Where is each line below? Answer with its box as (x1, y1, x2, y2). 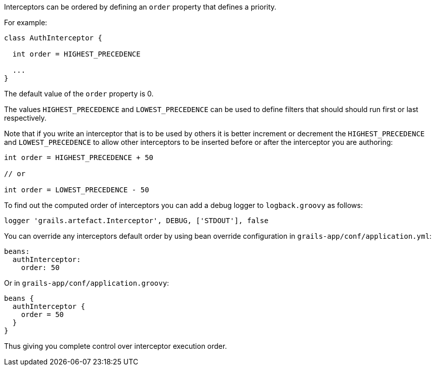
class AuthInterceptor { (4, 34, 102, 42)
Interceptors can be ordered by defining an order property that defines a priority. (4, 3, 277, 11)
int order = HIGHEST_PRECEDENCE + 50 (4, 153, 154, 162)
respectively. (4, 114, 47, 122)
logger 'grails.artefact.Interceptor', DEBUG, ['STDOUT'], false (4, 217, 269, 225)
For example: (4, 18, 48, 27)
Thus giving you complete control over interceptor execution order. (4, 342, 227, 350)
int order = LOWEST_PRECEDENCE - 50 (4, 186, 149, 194)
